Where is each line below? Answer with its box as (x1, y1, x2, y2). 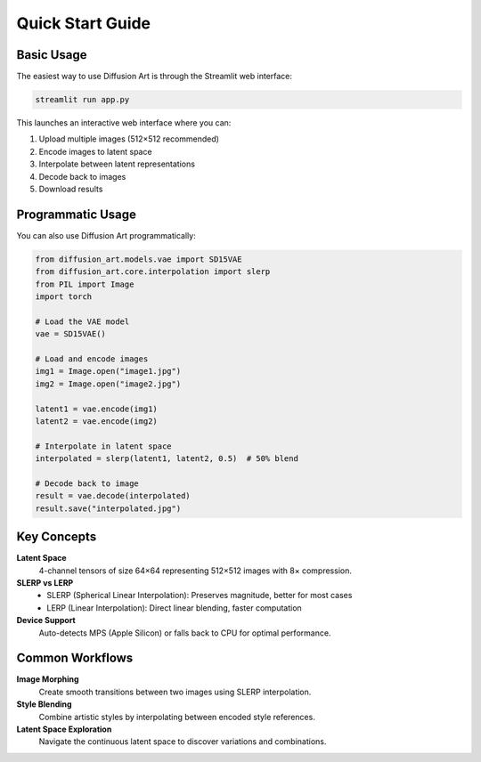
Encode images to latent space (38, 146, 152, 157)
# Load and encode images (35, 354, 149, 364)
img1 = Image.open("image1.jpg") (35, 366, 182, 377)
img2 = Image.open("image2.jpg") (35, 378, 182, 389)
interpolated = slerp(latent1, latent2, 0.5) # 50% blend (35, 454, 298, 464)
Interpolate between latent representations (38, 158, 196, 169)
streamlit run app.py (35, 94, 130, 105)
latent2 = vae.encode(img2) (35, 416, 158, 426)
